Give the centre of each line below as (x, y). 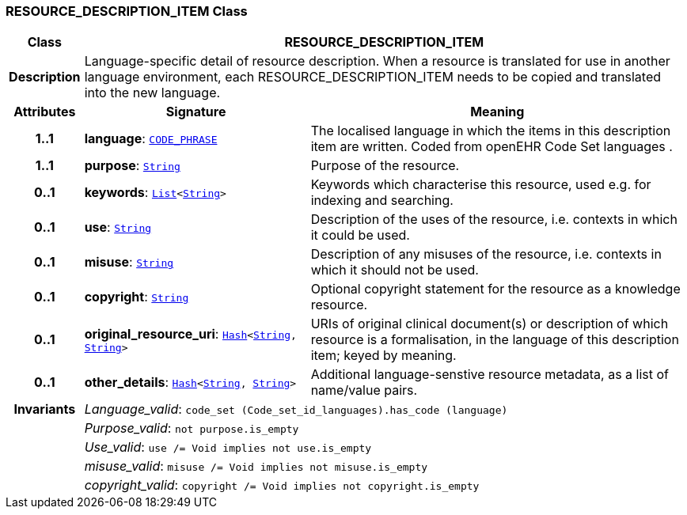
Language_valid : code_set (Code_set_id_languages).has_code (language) (296, 409)
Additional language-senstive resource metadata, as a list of (490, 375)
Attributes (45, 112)
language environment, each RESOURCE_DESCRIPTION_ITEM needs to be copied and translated (373, 77)
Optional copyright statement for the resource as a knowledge (495, 289)
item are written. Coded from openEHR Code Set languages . (492, 147)
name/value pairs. (364, 390)
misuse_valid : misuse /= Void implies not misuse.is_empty (256, 466)
